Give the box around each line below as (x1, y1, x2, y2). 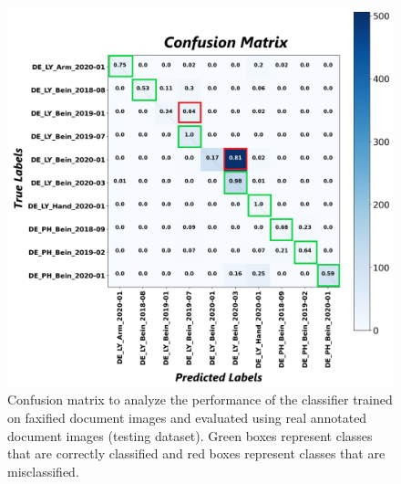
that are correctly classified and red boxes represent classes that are (7, 444, 386, 463)
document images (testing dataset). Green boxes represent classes (7, 426, 373, 445)
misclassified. (7, 461, 79, 480)
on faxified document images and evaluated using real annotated (7, 407, 367, 426)
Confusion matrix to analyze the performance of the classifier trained (7, 390, 393, 409)
